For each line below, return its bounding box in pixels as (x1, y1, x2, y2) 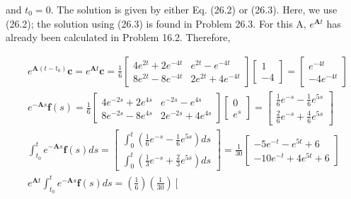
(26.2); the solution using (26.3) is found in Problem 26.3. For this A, (6, 16, 306, 30)
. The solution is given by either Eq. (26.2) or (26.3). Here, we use (50, 2, 338, 16)
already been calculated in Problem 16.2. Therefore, (6, 30, 231, 45)
